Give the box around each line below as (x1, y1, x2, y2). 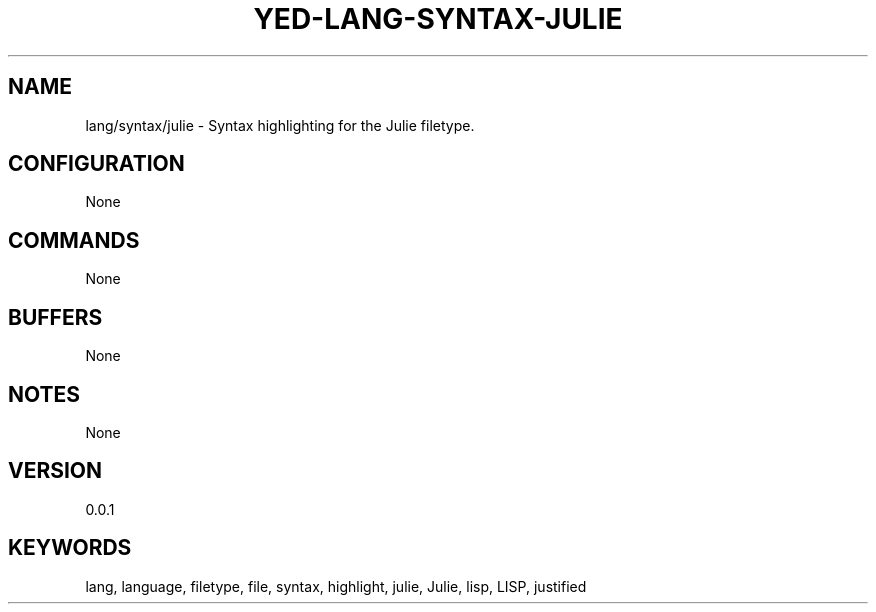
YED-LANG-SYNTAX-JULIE (253, 2, 623, 36)
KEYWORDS (8, 535, 132, 561)
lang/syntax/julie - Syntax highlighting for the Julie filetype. (85, 116, 475, 134)
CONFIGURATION (8, 151, 185, 177)
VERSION (8, 458, 103, 484)
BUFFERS (8, 304, 103, 330)
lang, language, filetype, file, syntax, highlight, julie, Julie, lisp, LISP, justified (85, 577, 587, 595)
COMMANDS (8, 227, 140, 253)
